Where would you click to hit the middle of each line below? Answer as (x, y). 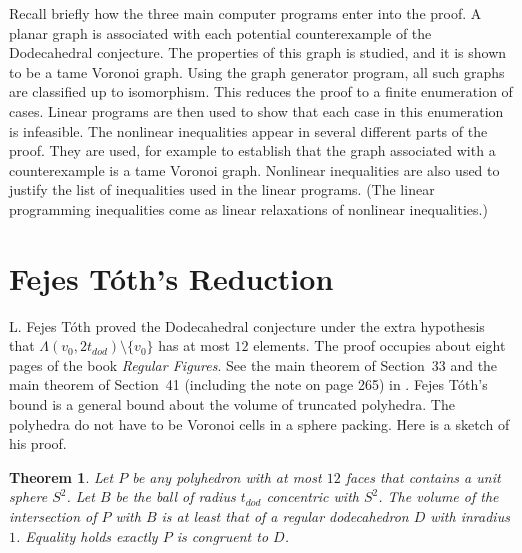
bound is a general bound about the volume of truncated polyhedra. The (232, 404)
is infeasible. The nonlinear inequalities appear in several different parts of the (248, 130)
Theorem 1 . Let (61, 476)
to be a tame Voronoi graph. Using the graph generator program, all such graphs (257, 71)
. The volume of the (438, 496)
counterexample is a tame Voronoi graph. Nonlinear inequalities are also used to (254, 169)
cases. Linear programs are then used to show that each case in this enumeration (256, 110)
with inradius (470, 516)
